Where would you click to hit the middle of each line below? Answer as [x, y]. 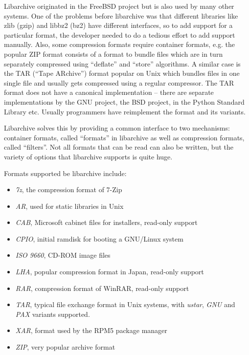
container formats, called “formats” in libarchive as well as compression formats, [124, 137]
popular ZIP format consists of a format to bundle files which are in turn [113, 54]
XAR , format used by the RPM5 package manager [91, 330]
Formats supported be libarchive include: [65, 173]
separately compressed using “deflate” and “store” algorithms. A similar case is [122, 63]
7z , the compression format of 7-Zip [69, 189]
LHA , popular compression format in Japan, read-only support [110, 272]
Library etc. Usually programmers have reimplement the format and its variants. [125, 111]
